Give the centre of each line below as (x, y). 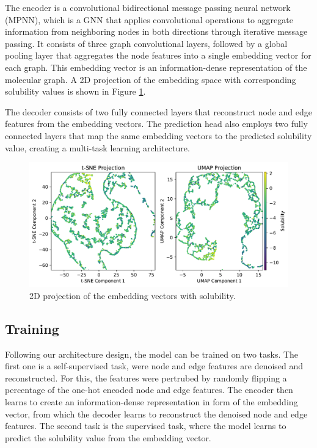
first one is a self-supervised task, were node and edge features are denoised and (154, 366)
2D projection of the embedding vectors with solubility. (133, 295)
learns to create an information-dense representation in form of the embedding (151, 402)
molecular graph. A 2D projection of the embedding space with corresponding (151, 79)
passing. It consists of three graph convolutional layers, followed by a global (146, 43)
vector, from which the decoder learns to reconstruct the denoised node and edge (156, 414)
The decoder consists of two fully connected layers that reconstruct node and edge (158, 111)
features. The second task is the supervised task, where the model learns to (146, 426)
